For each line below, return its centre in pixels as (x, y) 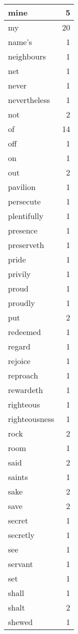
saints (18, 477)
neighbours (27, 56)
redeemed (24, 332)
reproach (23, 375)
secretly (21, 535)
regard (19, 346)
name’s (20, 42)
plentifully (26, 216)
